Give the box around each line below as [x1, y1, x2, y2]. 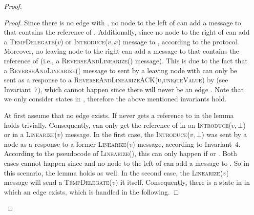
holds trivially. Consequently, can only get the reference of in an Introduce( [4, 119, 232, 130]
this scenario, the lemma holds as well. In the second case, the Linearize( [4, 167, 223, 177]
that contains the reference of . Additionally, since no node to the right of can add [4, 27, 250, 37]
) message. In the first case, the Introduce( [60, 129, 190, 139]
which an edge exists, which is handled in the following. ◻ [4, 186, 179, 196]
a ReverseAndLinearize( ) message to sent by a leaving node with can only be [4, 65, 237, 75]
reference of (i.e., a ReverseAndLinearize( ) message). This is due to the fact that [4, 55, 248, 65]
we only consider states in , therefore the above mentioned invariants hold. [4, 94, 227, 104]
